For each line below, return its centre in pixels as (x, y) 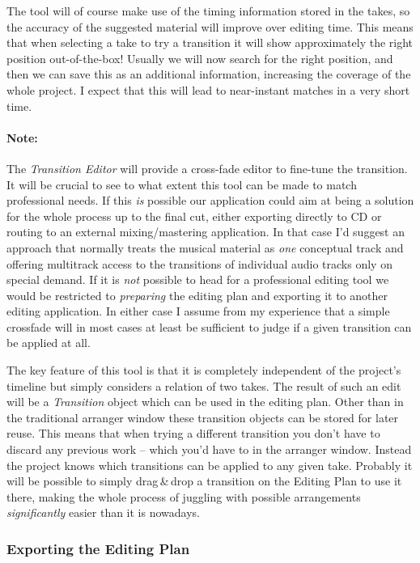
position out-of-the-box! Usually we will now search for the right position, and (200, 58)
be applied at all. (49, 343)
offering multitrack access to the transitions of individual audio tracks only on (199, 263)
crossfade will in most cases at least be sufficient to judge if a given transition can (209, 326)
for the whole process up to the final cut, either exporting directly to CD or (194, 216)
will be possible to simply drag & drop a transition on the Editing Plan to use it (204, 481)
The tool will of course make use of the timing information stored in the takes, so (208, 11)
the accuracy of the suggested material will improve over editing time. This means (210, 26)
